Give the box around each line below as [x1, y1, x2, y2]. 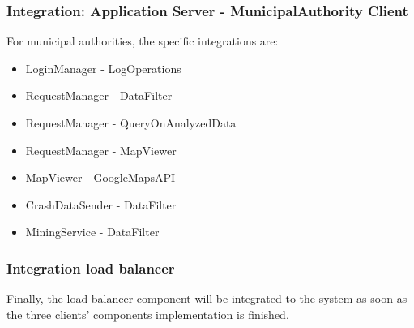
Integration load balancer [6, 257, 175, 278]
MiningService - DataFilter [25, 223, 160, 240]
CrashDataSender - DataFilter [25, 196, 177, 213]
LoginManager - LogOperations [25, 59, 181, 76]
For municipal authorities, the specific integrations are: [6, 32, 279, 50]
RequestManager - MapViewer [25, 141, 177, 158]
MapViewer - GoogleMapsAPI [25, 169, 176, 186]
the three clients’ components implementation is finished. [6, 305, 289, 322]
